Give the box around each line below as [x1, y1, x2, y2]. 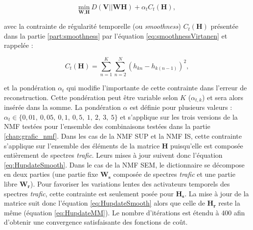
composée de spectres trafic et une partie [113, 169, 235, 179]
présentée [210, 21, 238, 31]
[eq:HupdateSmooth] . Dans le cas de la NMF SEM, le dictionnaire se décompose [4, 159, 245, 169]
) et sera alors [202, 92, 244, 102]
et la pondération [4, 83, 56, 93]
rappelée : [4, 40, 33, 50]
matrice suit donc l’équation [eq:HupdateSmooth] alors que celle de [4, 198, 205, 208]
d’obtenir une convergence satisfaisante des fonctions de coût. [4, 217, 188, 227]
